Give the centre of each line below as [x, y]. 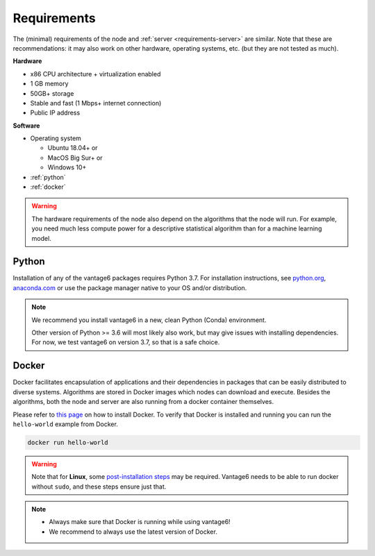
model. [41, 238]
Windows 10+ [67, 167]
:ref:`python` [48, 177]
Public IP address [55, 113]
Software [26, 126]
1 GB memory [49, 84]
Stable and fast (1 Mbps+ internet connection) [96, 103]
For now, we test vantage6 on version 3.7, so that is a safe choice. [126, 342]
